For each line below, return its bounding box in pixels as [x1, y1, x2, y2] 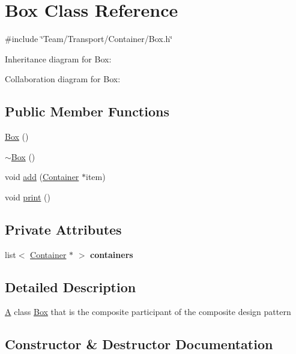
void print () [5, 190, 50, 203]
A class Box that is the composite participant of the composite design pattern [5, 305, 291, 318]
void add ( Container [5, 170, 79, 183]
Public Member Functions [5, 102, 169, 121]
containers [90, 248, 133, 260]
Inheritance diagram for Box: [5, 52, 112, 65]
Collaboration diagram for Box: [5, 73, 121, 85]
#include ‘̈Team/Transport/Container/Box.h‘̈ [5, 32, 173, 45]
